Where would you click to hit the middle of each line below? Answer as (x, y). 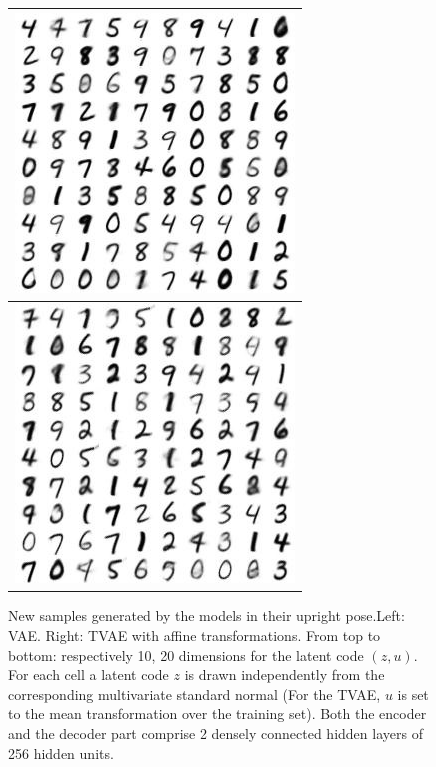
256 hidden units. (61, 752)
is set (413, 693)
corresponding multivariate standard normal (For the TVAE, (194, 693)
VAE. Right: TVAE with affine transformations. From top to (194, 635)
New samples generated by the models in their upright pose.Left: (206, 615)
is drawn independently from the (284, 674)
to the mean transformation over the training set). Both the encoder (217, 713)
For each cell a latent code (88, 674)
